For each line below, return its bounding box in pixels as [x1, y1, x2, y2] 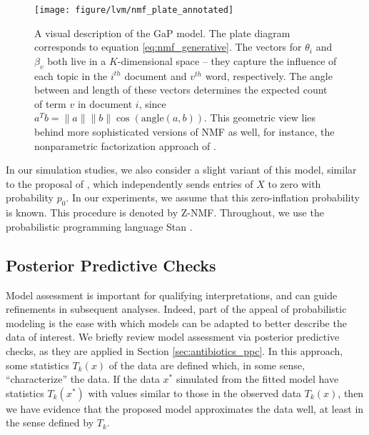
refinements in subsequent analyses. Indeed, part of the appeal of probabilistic [6, 301, 347, 316]
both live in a [47, 53, 106, 68]
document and [124, 68, 187, 83]
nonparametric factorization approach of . [34, 138, 216, 153]
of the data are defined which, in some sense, [108, 357, 305, 372]
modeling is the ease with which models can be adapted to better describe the [6, 315, 347, 330]
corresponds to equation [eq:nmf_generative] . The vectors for [34, 39, 302, 54]
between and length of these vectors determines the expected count [34, 82, 328, 97]
